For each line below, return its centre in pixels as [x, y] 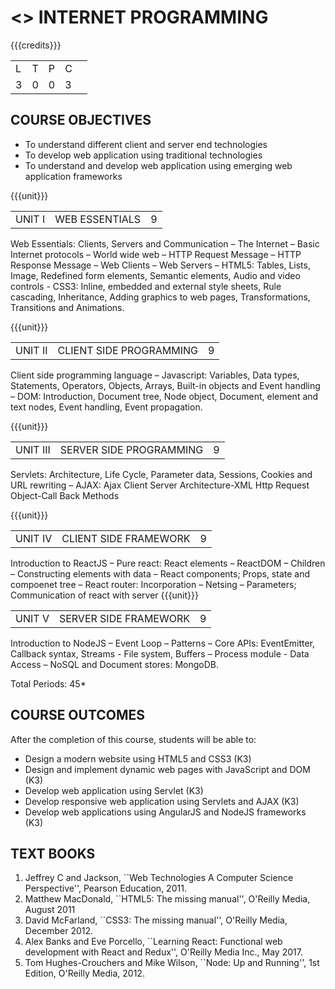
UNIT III [33, 449]
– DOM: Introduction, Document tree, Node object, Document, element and [164, 396]
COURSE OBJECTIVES [81, 120]
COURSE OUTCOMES [78, 715]
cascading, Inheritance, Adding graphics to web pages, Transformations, [160, 297]
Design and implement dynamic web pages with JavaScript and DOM [167, 769]
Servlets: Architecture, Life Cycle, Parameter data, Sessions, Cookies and [161, 474]
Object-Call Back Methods [65, 495]
